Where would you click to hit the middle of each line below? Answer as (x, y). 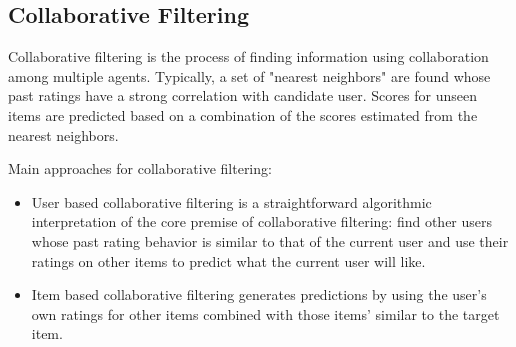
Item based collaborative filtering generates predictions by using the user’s (259, 294)
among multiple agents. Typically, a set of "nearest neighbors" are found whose (249, 75)
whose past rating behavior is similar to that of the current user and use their (270, 240)
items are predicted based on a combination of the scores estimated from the (243, 114)
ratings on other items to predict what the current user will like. (228, 260)
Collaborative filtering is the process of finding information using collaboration (248, 56)
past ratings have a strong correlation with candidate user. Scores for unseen (242, 95)
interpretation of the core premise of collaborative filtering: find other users (262, 221)
